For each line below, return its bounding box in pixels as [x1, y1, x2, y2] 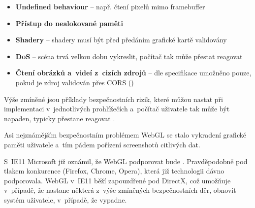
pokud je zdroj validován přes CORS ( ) [15, 77, 134, 87]
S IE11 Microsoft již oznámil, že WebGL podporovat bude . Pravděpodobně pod [4, 156, 248, 166]
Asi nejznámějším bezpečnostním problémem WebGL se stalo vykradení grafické [4, 130, 246, 140]
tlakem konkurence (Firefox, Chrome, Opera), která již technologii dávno [4, 166, 224, 176]
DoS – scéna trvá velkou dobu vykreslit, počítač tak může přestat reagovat [15, 51, 243, 61]
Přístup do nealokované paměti [15, 18, 123, 28]
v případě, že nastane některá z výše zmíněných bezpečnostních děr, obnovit [4, 185, 236, 195]
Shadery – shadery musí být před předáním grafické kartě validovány [15, 35, 227, 45]
